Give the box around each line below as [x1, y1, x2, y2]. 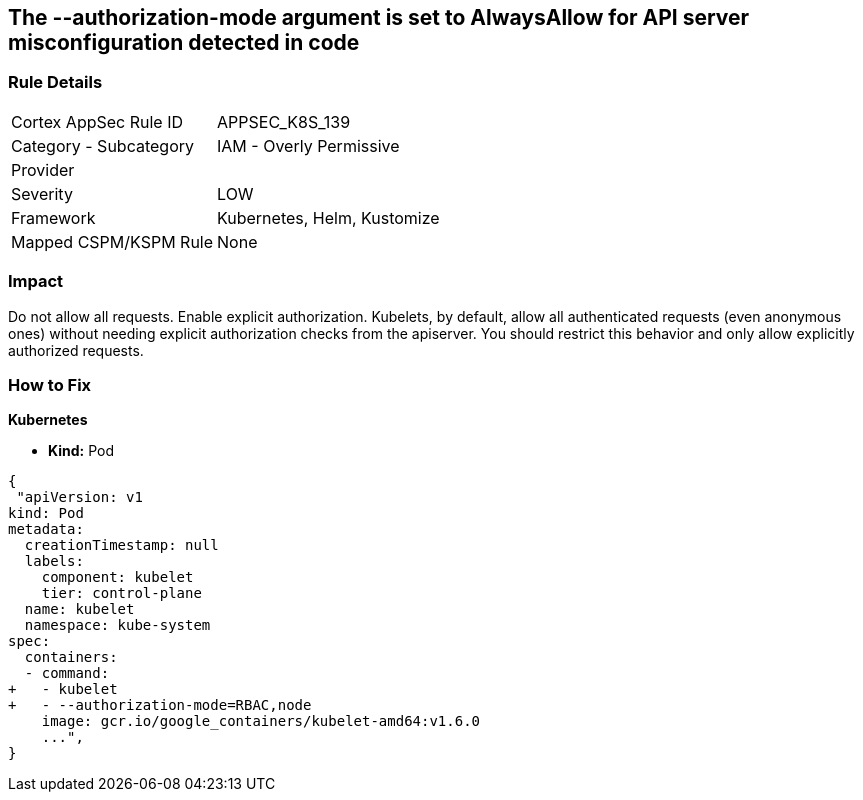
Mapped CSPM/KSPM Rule [11, 231, 214, 252]
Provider [11, 159, 75, 180]
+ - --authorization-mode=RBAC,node [8, 697, 312, 714]
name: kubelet [24, 601, 135, 618]
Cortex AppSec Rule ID [11, 111, 184, 132]
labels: [24, 553, 84, 570]
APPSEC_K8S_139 [217, 111, 351, 132]
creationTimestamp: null [24, 537, 219, 554]
